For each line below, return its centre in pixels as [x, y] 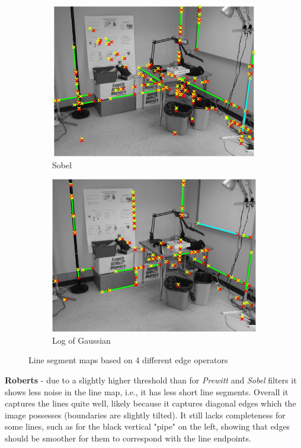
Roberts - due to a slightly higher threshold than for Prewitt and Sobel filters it [151, 380]
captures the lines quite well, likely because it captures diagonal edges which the [150, 403]
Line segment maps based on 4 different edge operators [128, 360]
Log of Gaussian [81, 340]
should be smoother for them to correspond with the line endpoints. [128, 438]
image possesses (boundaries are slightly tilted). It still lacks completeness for [145, 415]
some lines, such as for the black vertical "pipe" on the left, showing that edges [148, 426]
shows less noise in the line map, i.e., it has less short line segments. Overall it [147, 391]
